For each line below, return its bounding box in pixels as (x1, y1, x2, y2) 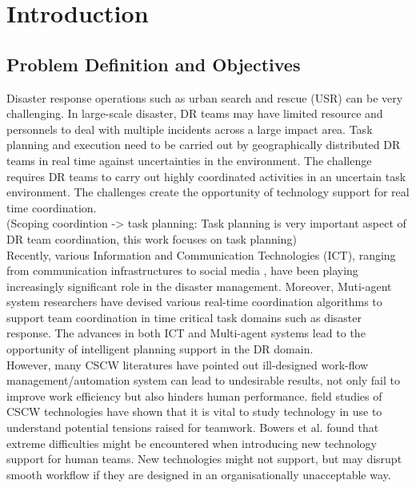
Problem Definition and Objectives (6, 51, 301, 76)
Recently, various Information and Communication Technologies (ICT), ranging (6, 246, 396, 263)
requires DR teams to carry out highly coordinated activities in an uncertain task (6, 167, 406, 184)
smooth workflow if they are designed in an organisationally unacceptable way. (6, 466, 391, 482)
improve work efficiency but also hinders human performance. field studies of (6, 387, 382, 404)
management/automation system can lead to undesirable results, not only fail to (6, 372, 401, 389)
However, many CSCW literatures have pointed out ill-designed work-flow (6, 356, 369, 373)
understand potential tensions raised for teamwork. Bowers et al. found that (6, 419, 379, 436)
